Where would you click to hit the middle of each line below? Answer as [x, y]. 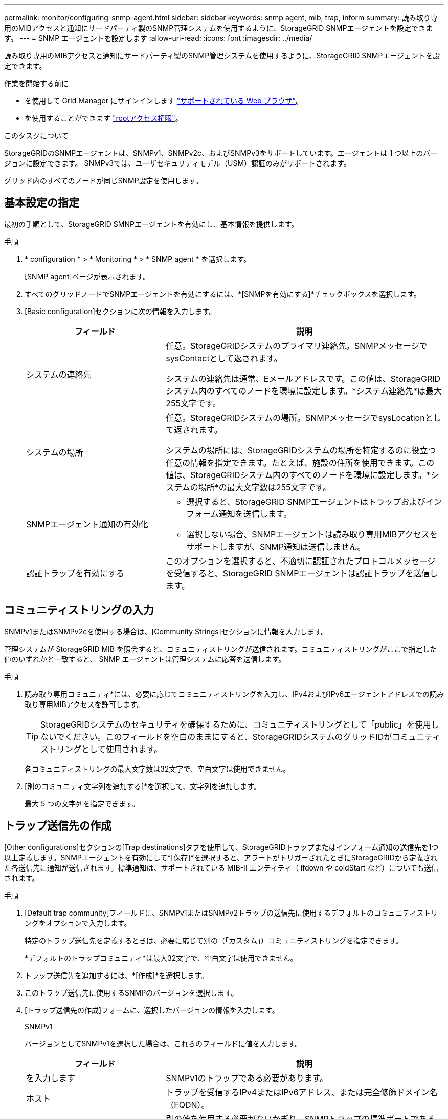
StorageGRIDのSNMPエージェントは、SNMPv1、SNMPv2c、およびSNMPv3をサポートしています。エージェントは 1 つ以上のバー [221, 153]
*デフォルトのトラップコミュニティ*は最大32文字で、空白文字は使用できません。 [161, 958]
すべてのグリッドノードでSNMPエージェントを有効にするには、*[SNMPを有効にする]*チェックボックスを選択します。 [223, 294]
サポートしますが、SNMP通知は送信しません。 [276, 546]
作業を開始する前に [36, 83]
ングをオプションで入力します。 [78, 923]
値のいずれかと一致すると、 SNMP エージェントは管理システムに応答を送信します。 [145, 659]
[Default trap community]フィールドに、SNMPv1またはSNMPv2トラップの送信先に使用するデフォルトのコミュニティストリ [231, 913]
